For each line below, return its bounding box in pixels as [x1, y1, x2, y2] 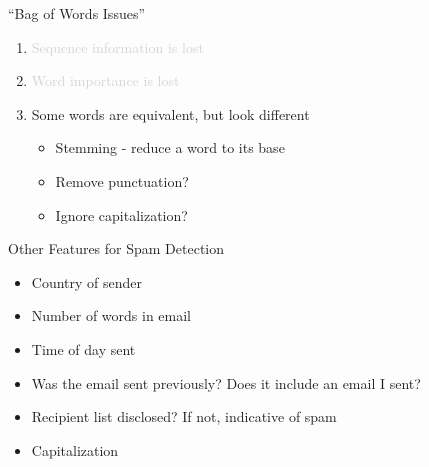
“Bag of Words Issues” [8, 3, 146, 23]
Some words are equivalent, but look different [31, 103, 310, 124]
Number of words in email [31, 305, 192, 326]
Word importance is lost [31, 70, 180, 91]
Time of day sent [31, 338, 136, 359]
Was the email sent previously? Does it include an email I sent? [31, 372, 421, 393]
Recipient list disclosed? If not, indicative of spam [31, 406, 337, 427]
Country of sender [31, 271, 143, 292]
